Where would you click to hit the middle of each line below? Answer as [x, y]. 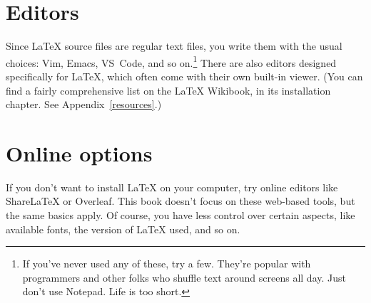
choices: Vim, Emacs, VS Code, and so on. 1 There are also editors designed [171, 61]
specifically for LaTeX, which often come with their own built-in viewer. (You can [184, 76]
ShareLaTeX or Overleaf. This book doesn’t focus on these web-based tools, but [181, 201]
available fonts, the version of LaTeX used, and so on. [123, 229]
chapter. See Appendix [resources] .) [84, 104]
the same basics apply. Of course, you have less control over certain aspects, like [181, 215]
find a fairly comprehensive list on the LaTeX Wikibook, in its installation [168, 90]
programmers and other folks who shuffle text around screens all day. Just [184, 277]
